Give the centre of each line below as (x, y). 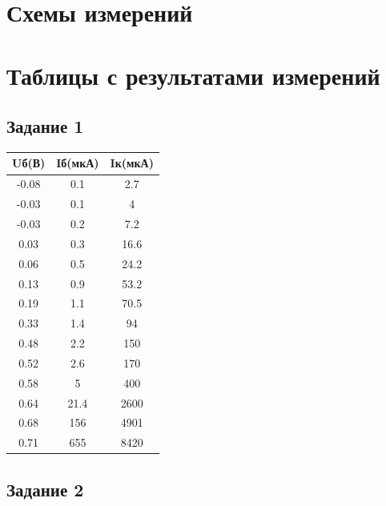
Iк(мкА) (132, 163)
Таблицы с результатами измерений (193, 75)
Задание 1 (45, 126)
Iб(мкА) (78, 163)
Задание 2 (45, 489)
